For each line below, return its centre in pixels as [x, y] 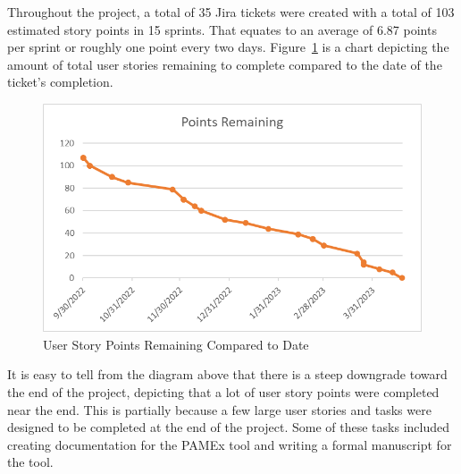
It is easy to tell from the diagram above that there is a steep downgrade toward [227, 374]
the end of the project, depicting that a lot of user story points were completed [223, 391]
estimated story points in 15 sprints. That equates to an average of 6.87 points [222, 29]
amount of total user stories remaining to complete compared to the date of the [225, 64]
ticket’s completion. [60, 82]
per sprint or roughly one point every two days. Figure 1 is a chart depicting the [228, 47]
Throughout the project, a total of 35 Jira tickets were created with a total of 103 [231, 12]
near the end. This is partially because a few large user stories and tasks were [219, 409]
